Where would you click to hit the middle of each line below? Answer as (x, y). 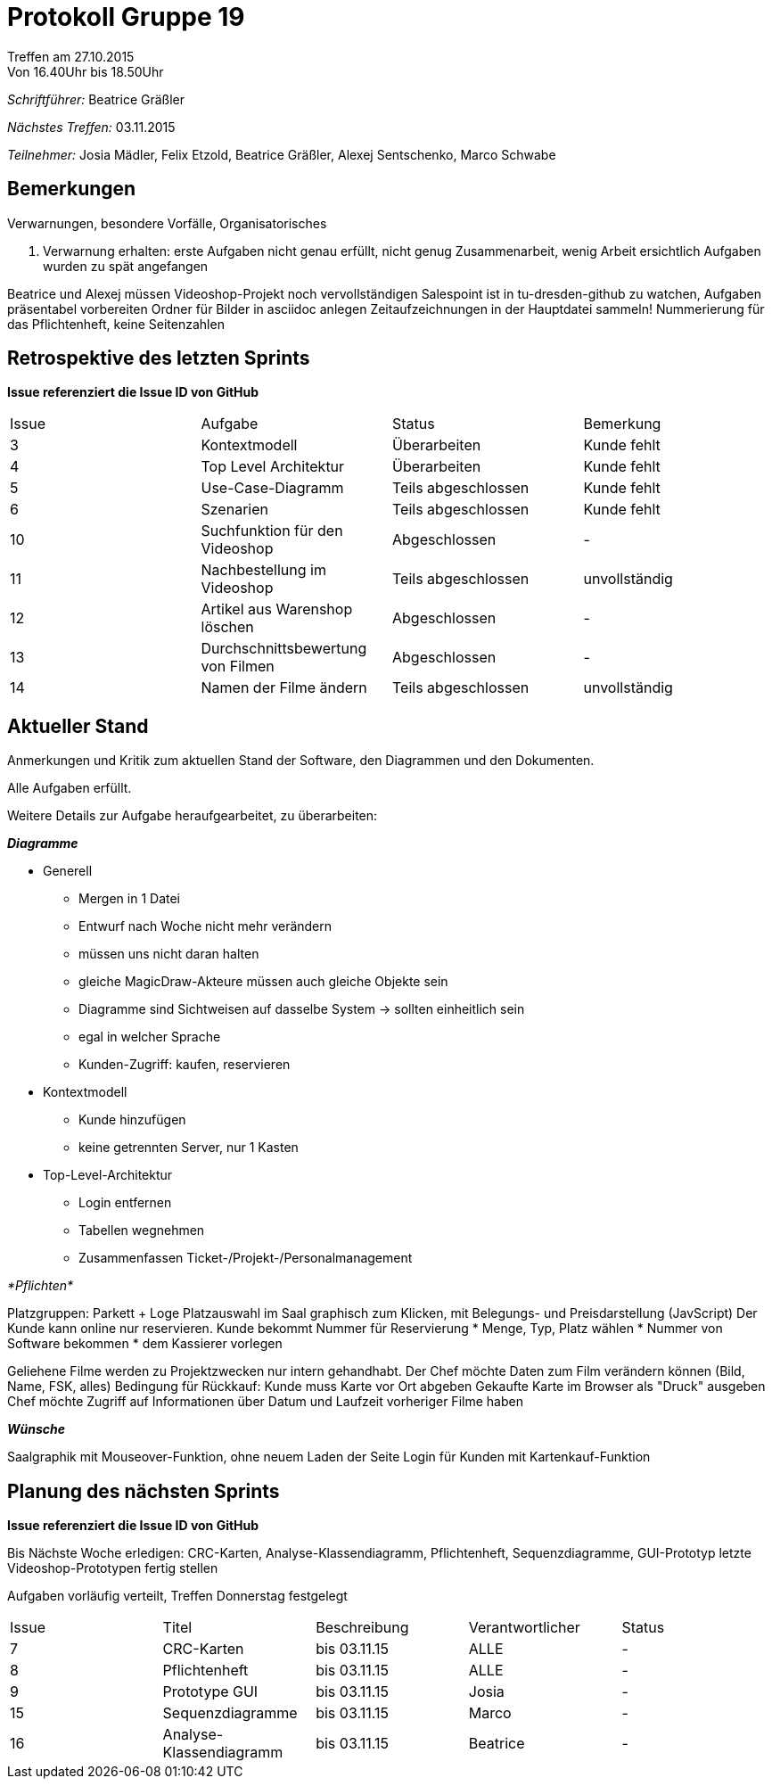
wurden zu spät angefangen (126, 266)
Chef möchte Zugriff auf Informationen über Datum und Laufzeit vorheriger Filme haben (265, 1402)
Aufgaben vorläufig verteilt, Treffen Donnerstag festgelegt (177, 1596)
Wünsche (37, 1429)
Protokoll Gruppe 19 (126, 17)
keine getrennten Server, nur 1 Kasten (189, 1148)
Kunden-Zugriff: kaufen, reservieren (185, 1065)
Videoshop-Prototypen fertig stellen (113, 1568)
